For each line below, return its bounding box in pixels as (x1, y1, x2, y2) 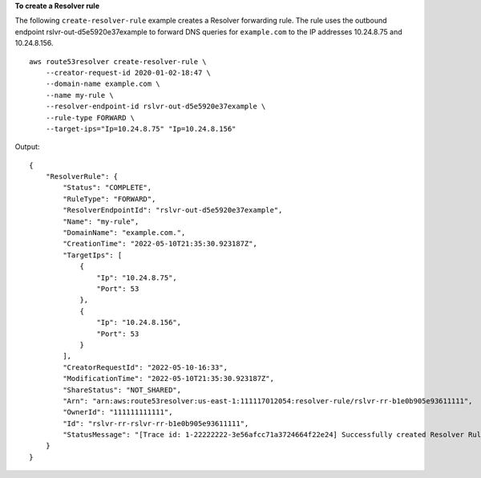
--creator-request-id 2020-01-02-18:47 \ (45, 68, 212, 77)
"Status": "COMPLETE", (63, 183, 152, 192)
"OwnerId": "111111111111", (63, 407, 173, 417)
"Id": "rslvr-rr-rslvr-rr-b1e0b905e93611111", (63, 419, 249, 428)
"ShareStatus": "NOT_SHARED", (63, 385, 182, 395)
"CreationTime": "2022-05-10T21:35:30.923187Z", (63, 239, 258, 249)
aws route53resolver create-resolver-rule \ (29, 57, 208, 66)
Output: (14, 142, 40, 152)
